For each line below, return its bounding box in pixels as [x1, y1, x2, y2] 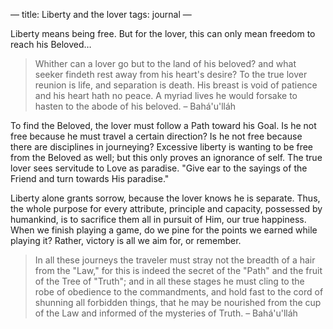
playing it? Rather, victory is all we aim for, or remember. [10, 235, 242, 246]
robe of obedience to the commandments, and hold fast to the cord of [34, 286, 324, 298]
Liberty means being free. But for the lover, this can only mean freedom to [10, 28, 316, 39]
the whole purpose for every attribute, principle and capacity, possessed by [10, 203, 323, 214]
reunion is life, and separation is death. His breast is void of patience [34, 79, 318, 91]
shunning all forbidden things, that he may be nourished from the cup [34, 297, 322, 308]
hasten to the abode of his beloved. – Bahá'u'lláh [34, 100, 237, 112]
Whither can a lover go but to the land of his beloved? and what [34, 58, 297, 69]
